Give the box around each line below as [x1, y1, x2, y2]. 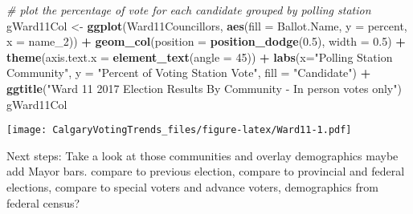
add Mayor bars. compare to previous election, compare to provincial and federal [6, 163, 405, 180]
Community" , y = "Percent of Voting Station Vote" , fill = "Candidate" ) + [6, 64, 371, 81]
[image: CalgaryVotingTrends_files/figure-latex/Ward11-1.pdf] [6, 124, 352, 136]
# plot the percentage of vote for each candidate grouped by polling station [6, 2, 371, 18]
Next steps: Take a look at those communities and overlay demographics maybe [6, 147, 399, 164]
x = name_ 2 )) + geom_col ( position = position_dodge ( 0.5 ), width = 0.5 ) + [6, 33, 406, 50]
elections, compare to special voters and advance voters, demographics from [6, 179, 378, 195]
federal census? [6, 194, 80, 211]
